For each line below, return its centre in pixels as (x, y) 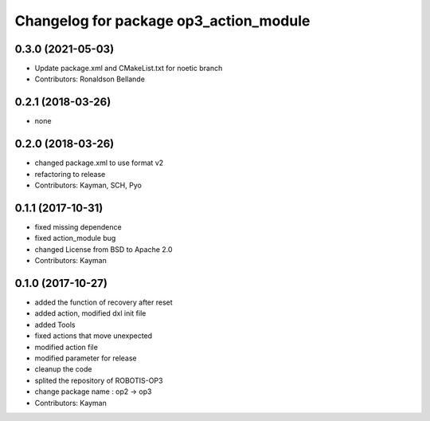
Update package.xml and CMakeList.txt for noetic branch (129, 69)
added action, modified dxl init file (90, 313)
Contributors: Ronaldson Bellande (90, 79)
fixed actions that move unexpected (94, 336)
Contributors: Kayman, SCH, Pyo (88, 185)
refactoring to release (70, 174)
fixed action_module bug (75, 238)
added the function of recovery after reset (104, 302)
